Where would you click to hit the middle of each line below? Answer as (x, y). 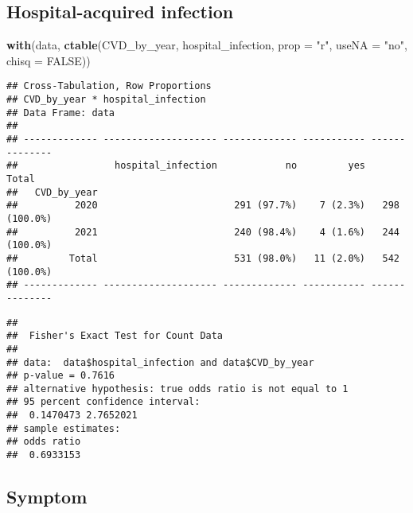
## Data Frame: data (61, 113)
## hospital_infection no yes (186, 166)
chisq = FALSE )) (49, 60)
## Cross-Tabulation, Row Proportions (109, 86)
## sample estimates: (64, 428)
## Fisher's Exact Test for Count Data (115, 336)
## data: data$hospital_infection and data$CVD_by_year (160, 362)
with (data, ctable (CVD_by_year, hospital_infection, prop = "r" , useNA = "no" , (207, 45)
